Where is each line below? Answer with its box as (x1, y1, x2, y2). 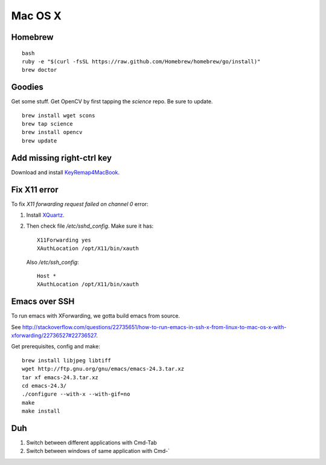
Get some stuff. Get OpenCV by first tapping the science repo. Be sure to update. (11, 98, 213, 105)
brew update (22, 137, 57, 144)
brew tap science (22, 121, 73, 127)
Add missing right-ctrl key (11, 153, 112, 163)
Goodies (11, 82, 43, 92)
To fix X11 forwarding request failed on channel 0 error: (11, 200, 149, 208)
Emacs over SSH (11, 297, 75, 307)
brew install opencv (22, 129, 83, 136)
